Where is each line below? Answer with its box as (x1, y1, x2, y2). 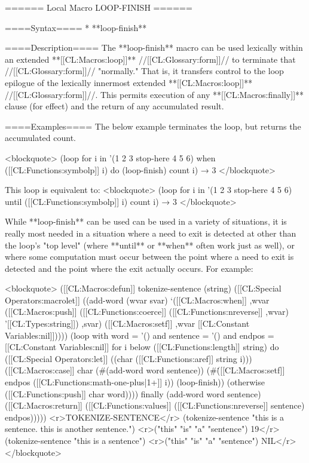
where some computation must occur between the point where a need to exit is (5, 250, 294, 263)
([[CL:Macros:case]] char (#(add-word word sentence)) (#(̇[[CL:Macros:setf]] (5, 364, 285, 376)
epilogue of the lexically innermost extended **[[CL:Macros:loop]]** (5, 76, 253, 88)
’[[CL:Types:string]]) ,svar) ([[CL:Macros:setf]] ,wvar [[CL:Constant (5, 317, 250, 330)
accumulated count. (5, 131, 76, 144)
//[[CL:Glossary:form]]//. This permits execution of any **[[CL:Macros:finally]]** (5, 88, 304, 100)
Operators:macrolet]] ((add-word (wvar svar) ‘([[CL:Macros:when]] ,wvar (5, 293, 270, 306)
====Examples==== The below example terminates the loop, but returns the (5, 119, 301, 132)
